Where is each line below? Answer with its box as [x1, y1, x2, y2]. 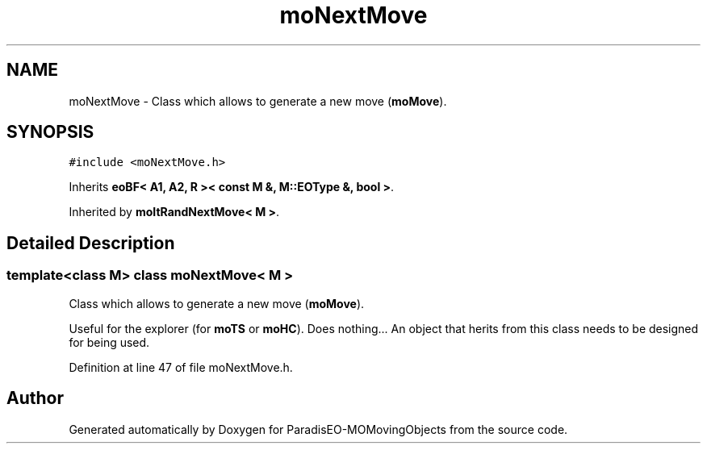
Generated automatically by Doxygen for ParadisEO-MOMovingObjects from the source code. [69, 422, 568, 436]
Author [6, 388, 64, 409]
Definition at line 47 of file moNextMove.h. [69, 360, 293, 374]
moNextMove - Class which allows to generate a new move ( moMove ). [69, 94, 447, 108]
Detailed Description [6, 232, 175, 253]
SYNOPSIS [6, 122, 94, 143]
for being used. [69, 335, 150, 349]
